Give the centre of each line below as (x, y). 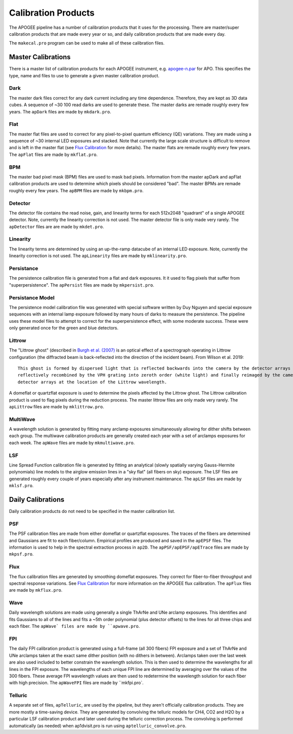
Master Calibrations (40, 57)
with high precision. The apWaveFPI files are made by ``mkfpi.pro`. (76, 683)
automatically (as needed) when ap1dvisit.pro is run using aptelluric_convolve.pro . (98, 726)
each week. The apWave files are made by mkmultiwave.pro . (72, 443)
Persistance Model (32, 297)
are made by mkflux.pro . (36, 590)
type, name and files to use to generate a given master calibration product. (84, 75)
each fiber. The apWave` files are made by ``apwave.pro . (74, 626)
